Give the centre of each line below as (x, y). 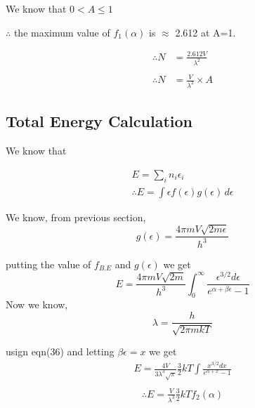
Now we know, (37, 304)
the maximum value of (62, 32)
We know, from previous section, (76, 217)
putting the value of (48, 264)
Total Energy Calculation (99, 121)
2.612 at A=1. (205, 32)
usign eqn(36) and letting (60, 351)
